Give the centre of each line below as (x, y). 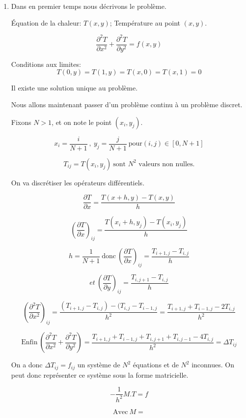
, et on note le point (82, 122)
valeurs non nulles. (167, 164)
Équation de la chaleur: (46, 22)
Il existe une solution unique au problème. (74, 88)
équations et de (156, 365)
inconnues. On (213, 365)
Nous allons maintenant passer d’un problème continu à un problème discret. (127, 104)
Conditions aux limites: (46, 64)
